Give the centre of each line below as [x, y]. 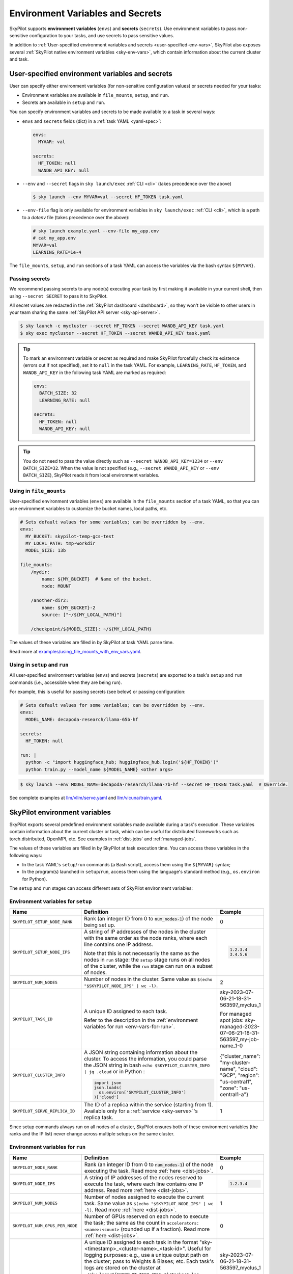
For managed [236, 1014]
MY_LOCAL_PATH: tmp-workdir [61, 543]
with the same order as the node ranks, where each [146, 938]
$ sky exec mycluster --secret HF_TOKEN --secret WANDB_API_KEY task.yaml [115, 333]
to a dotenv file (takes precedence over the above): [76, 217]
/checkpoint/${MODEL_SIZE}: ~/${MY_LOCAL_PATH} [91, 629]
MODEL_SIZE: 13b [46, 551]
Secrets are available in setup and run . [64, 102]
